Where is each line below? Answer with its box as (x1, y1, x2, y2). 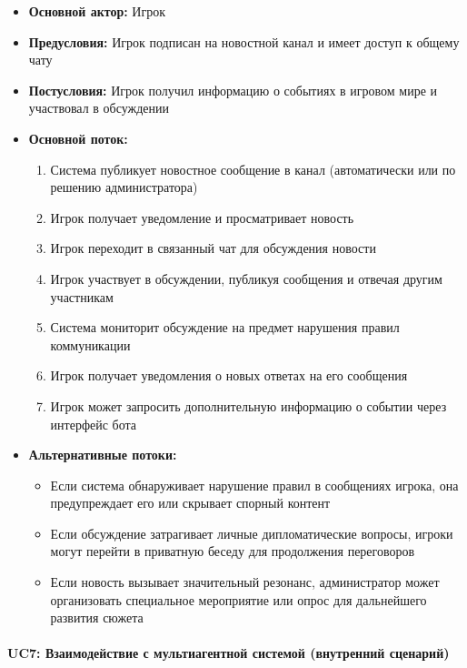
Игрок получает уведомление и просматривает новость (50, 207, 354, 227)
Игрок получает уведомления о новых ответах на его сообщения (50, 366, 408, 385)
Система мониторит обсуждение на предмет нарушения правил (50, 318, 400, 337)
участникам (50, 287, 114, 306)
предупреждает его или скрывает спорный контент (50, 493, 331, 512)
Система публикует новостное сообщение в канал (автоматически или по (50, 159, 456, 178)
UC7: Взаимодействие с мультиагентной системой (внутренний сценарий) (7, 643, 450, 663)
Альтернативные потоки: (28, 445, 177, 464)
